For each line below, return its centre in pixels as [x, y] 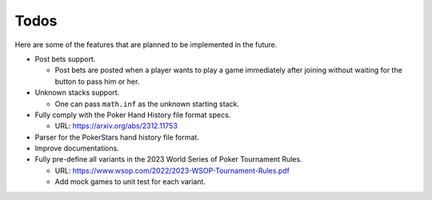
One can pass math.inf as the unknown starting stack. [147, 104]
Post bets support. [65, 59]
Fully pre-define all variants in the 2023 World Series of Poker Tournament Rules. [169, 159]
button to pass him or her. [97, 81]
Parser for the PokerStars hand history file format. [117, 137]
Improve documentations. [77, 148]
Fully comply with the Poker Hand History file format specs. [133, 115]
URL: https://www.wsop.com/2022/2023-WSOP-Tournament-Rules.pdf [172, 171]
